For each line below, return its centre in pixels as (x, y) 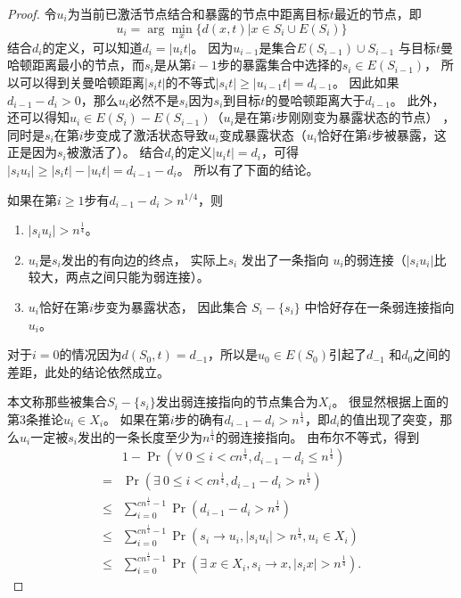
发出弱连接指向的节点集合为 (237, 401)
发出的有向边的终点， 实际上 (144, 259)
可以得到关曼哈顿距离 (82, 82)
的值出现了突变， (390, 418)
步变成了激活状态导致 (146, 134)
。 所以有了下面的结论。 (248, 169)
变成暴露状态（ (263, 134)
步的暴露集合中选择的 (280, 65)
